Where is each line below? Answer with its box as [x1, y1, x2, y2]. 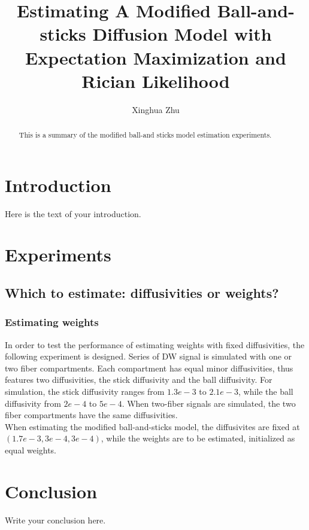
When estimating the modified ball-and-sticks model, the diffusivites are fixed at [5, 420, 300, 432]
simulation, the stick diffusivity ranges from [5, 385, 165, 398]
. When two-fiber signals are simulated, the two [122, 397, 296, 409]
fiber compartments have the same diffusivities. [5, 409, 178, 421]
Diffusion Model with [92, 22, 272, 46]
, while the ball [238, 385, 293, 398]
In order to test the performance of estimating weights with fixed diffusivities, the [5, 338, 305, 351]
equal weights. [5, 443, 57, 456]
